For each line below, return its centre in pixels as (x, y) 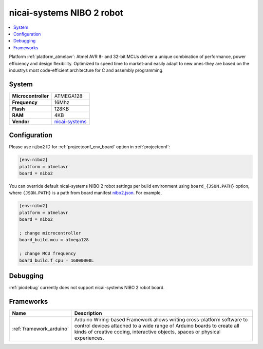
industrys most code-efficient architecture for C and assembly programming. (86, 70)
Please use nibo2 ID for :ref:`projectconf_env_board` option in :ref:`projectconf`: (90, 147)
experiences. (89, 338)
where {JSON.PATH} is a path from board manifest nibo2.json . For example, (85, 193)
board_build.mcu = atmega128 (54, 240)
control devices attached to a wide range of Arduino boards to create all (157, 326)
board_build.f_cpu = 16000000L (57, 260)
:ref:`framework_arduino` (40, 329)
